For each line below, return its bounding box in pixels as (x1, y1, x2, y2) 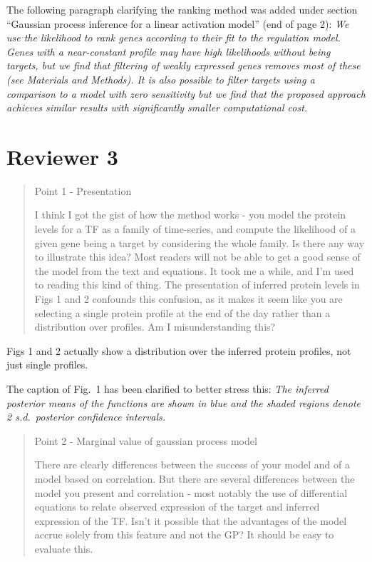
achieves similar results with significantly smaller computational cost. (6, 100, 308, 115)
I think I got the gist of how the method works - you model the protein (34, 207, 346, 222)
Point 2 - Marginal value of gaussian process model (34, 433, 257, 448)
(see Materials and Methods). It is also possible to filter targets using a (6, 71, 315, 86)
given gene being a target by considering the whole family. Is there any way (34, 235, 365, 250)
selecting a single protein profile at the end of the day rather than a (34, 305, 331, 320)
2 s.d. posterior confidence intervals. (6, 409, 166, 424)
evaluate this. (34, 541, 93, 556)
